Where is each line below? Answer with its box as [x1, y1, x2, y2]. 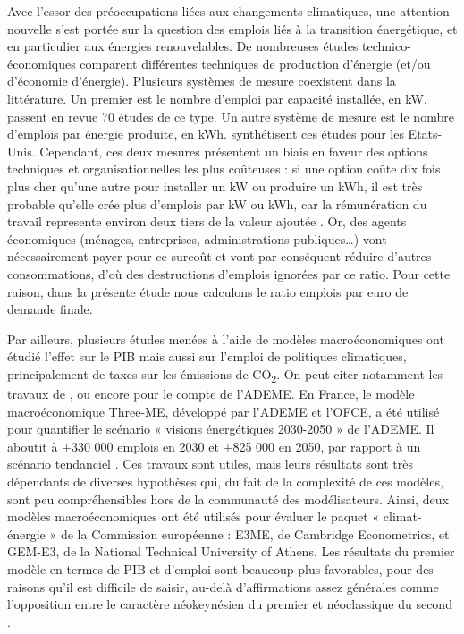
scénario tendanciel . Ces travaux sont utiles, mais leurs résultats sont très [7, 454, 413, 473]
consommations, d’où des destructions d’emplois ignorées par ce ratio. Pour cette [7, 264, 451, 283]
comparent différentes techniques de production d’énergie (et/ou [80, 54, 431, 72]
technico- [362, 37, 411, 55]
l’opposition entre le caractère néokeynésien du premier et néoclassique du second [7, 595, 452, 613]
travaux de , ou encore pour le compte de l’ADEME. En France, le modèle [7, 385, 415, 402]
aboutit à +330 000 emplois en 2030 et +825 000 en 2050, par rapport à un [7, 436, 421, 455]
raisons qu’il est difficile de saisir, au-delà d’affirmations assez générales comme [7, 577, 439, 596]
